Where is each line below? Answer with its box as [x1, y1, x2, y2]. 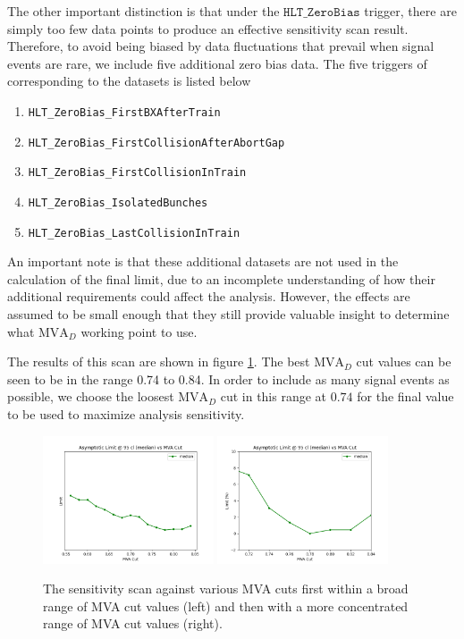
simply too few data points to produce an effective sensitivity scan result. [7, 19, 409, 38]
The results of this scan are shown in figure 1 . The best [7, 352, 310, 371]
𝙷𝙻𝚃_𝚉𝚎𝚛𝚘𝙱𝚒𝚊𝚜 [283, 6, 360, 19]
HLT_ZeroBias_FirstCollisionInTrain [28, 166, 247, 180]
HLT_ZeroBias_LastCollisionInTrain [28, 226, 240, 240]
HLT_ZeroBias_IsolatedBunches [28, 196, 208, 209]
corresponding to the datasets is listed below [7, 71, 251, 90]
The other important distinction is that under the [7, 2, 280, 20]
